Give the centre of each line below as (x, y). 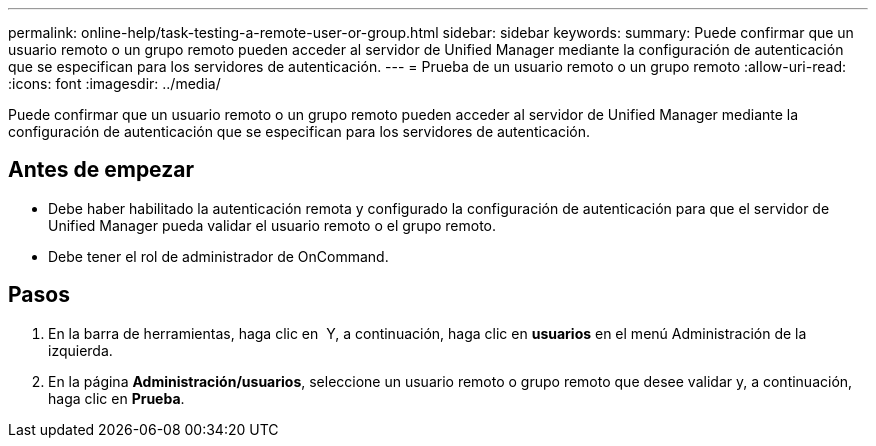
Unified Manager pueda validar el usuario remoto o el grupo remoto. (272, 225)
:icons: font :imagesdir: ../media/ (114, 83)
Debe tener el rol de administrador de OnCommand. (218, 256)
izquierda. (80, 350)
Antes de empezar (101, 170)
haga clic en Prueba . (116, 398)
